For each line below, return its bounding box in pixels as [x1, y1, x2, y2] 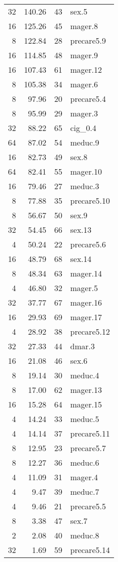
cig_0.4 [70, 122, 96, 133]
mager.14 [70, 267, 102, 279]
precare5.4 [70, 93, 106, 104]
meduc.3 [70, 180, 99, 192]
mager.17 [70, 311, 102, 323]
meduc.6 [70, 457, 99, 468]
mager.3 [70, 107, 98, 119]
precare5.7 [70, 442, 106, 454]
